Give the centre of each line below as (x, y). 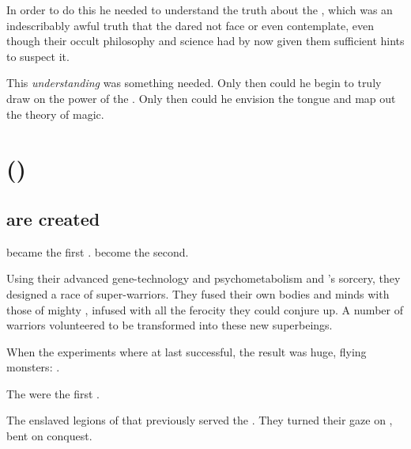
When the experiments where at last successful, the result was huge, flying (187, 351)
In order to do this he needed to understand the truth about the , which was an (200, 10)
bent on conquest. (49, 436)
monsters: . (33, 367)
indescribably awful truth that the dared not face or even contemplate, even (190, 25)
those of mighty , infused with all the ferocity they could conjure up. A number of (205, 309)
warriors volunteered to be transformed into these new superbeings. (170, 325)
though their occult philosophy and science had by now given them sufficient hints (205, 41)
